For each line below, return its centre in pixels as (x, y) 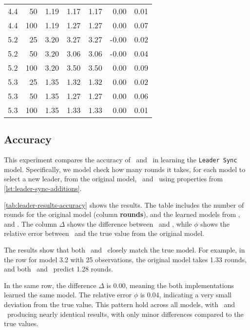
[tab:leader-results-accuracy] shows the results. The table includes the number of (124, 204)
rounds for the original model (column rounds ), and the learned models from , (122, 214)
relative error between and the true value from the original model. (104, 233)
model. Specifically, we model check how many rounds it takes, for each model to (125, 169)
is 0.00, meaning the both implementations (170, 285)
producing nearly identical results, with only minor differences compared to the (125, 314)
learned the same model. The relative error (68, 295)
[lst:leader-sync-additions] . (43, 188)
